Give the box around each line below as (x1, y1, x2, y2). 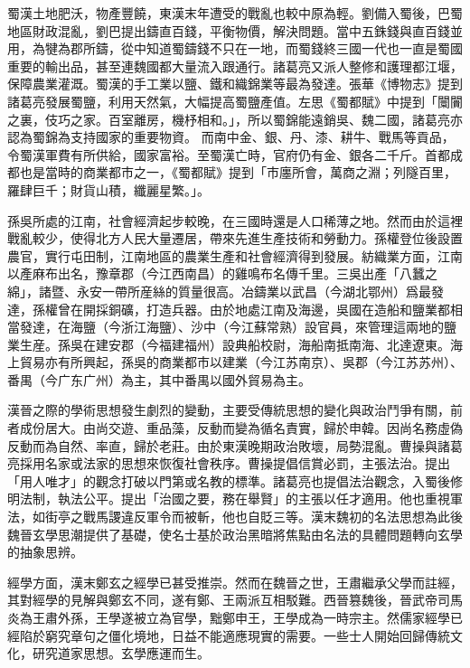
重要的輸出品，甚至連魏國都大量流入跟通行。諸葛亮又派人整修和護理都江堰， (7, 56, 463, 75)
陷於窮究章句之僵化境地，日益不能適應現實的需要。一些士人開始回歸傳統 (19, 626, 450, 644)
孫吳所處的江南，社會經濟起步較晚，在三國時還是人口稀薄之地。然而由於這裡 (7, 211, 463, 230)
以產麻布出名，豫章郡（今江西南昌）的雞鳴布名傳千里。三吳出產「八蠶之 (7, 264, 437, 283)
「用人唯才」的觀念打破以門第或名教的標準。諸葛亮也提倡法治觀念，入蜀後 (7, 471, 450, 490)
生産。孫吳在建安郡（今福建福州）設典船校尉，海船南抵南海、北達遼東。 (19, 334, 450, 353)
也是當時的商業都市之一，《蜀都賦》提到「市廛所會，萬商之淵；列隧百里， (19, 163, 456, 182)
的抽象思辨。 (7, 542, 83, 561)
